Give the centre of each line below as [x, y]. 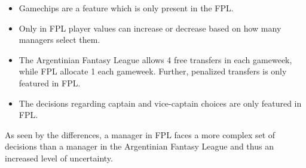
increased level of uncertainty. [59, 158]
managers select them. [59, 40]
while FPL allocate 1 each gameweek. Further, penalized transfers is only [153, 71]
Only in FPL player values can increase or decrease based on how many [150, 28]
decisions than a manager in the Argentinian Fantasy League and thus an [139, 146]
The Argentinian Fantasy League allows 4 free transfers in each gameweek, [155, 59]
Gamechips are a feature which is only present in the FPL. [126, 8]
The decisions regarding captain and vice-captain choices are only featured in [160, 103]
